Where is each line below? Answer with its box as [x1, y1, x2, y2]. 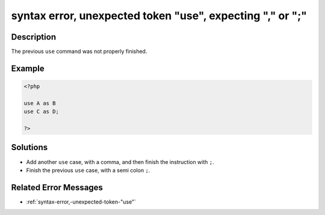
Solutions [11, 142, 48, 153]
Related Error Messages [11, 182, 104, 192]
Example [11, 63, 45, 73]
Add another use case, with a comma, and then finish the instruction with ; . [26, 158, 214, 165]
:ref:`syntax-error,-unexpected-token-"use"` [26, 198, 137, 205]
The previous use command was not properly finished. [11, 48, 147, 55]
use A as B [23, 100, 56, 106]
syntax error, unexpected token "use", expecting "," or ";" [11, 9, 307, 22]
